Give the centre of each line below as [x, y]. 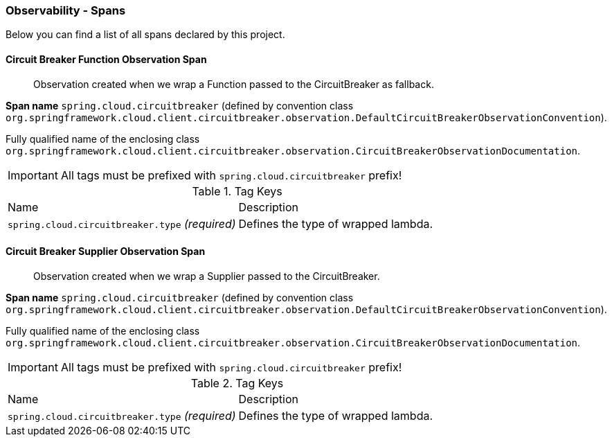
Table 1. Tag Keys [237, 191]
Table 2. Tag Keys [237, 383]
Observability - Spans [66, 10]
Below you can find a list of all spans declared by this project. [145, 35]
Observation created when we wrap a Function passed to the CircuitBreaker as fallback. [234, 84]
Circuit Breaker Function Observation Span [106, 59]
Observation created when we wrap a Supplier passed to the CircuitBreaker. [207, 276]
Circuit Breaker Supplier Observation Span [106, 251]
